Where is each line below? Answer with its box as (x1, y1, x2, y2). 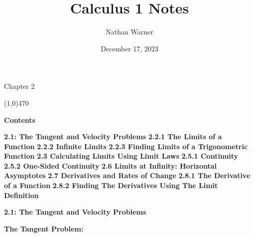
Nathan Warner (106, 26, 153, 37)
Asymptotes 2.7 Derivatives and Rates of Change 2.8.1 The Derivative (4, 170, 251, 181)
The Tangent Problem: (4, 223, 84, 234)
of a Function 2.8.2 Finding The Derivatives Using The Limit (4, 180, 218, 191)
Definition (4, 190, 39, 200)
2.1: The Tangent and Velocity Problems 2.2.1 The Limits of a (4, 131, 222, 142)
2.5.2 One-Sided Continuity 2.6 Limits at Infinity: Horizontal (4, 160, 217, 171)
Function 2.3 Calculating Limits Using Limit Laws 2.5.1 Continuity (4, 151, 239, 161)
